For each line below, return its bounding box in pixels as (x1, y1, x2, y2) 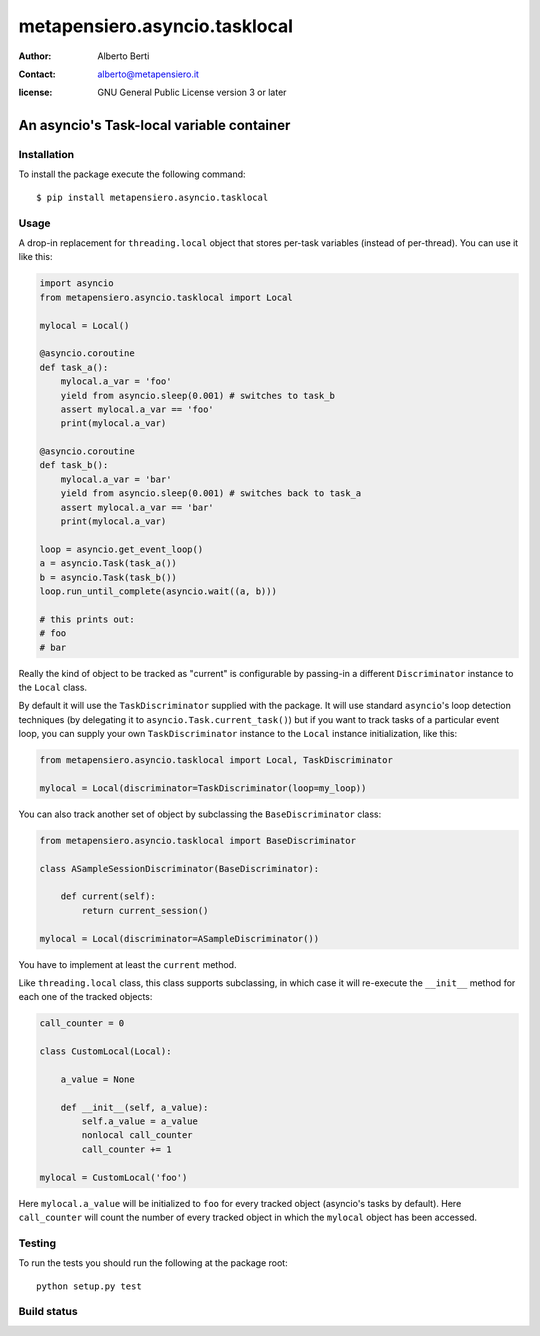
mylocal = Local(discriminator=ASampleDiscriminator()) (39, 933, 320, 944)
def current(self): (60, 891, 157, 902)
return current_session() (81, 905, 209, 916)
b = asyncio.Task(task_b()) (39, 571, 177, 583)
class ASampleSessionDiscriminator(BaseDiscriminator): (39, 863, 320, 874)
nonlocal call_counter (81, 1130, 194, 1141)
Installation (18, 148, 75, 162)
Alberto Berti (97, 50, 150, 62)
